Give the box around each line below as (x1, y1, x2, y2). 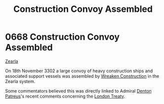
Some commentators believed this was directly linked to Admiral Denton (5, 88, 152, 94)
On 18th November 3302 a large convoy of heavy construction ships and (5, 68, 153, 74)
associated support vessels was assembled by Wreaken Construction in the (5, 73, 160, 79)
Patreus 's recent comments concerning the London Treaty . (5, 93, 125, 99)
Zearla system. (5, 78, 36, 84)
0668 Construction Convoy (5, 31, 120, 43)
